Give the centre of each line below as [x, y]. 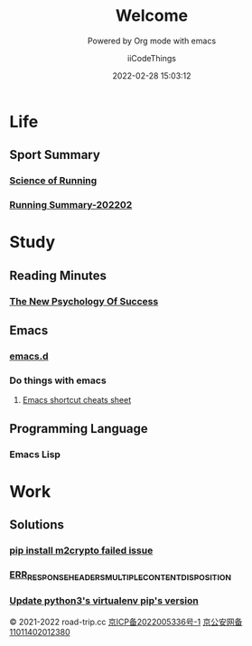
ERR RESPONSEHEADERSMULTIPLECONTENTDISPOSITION [121, 576]
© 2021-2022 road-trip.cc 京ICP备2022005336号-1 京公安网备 [126, 622]
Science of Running [53, 181]
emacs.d [29, 356]
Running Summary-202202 [71, 205]
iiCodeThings [152, 58]
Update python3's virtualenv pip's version [104, 601]
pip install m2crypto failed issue [81, 550]
